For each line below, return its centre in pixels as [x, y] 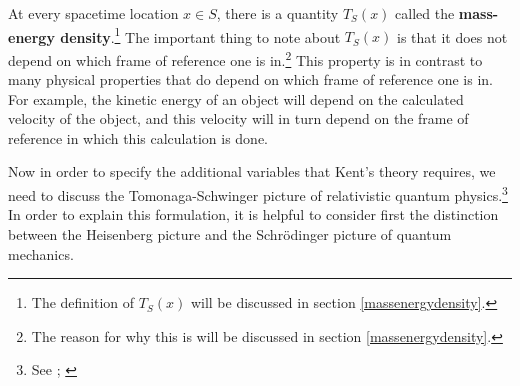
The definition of [83, 302]
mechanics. [41, 253]
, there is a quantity [277, 13]
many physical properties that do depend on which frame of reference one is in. [250, 79]
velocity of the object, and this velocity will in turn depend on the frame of [238, 118]
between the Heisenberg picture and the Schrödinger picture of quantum [230, 233]
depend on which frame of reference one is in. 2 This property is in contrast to [245, 58]
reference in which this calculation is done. [138, 137]
